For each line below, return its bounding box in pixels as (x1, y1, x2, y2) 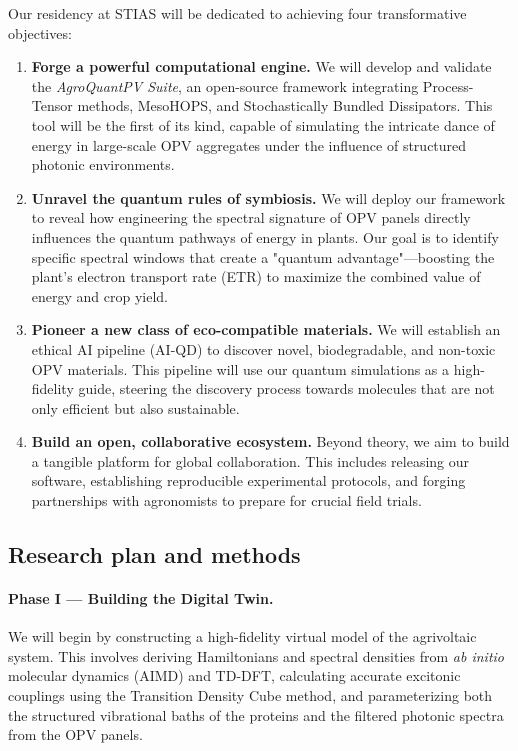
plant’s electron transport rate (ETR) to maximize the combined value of (31, 266, 481, 287)
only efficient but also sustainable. (31, 397, 240, 418)
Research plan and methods (8, 539, 301, 570)
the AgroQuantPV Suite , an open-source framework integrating (31, 75, 419, 96)
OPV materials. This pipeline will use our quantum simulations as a (31, 358, 450, 379)
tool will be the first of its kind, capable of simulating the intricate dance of (31, 114, 495, 135)
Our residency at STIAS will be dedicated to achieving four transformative (8, 3, 467, 23)
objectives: (8, 22, 72, 43)
